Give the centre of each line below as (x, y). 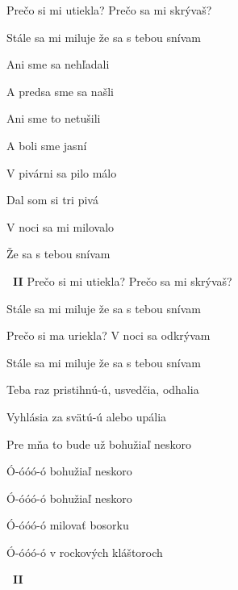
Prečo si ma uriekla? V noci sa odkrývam (109, 335)
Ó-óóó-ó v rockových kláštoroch (85, 552)
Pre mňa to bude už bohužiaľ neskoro (99, 444)
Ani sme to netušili (54, 118)
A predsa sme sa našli (60, 91)
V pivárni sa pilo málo (62, 172)
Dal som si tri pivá (52, 200)
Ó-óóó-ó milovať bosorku (68, 525)
